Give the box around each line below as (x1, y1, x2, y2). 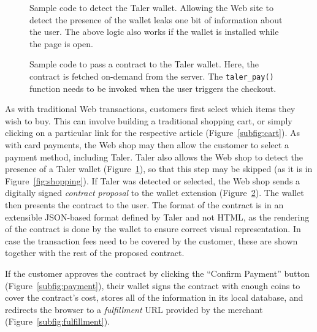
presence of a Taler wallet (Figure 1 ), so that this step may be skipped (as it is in (5, 162, 313, 175)
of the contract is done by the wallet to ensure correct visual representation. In (5, 222, 301, 235)
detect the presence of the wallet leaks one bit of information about (29, 13, 283, 26)
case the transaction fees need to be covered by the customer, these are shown (5, 234, 298, 247)
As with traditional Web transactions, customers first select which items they (5, 102, 296, 115)
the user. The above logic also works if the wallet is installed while (29, 25, 279, 38)
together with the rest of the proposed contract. (5, 246, 185, 259)
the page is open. (29, 37, 93, 50)
